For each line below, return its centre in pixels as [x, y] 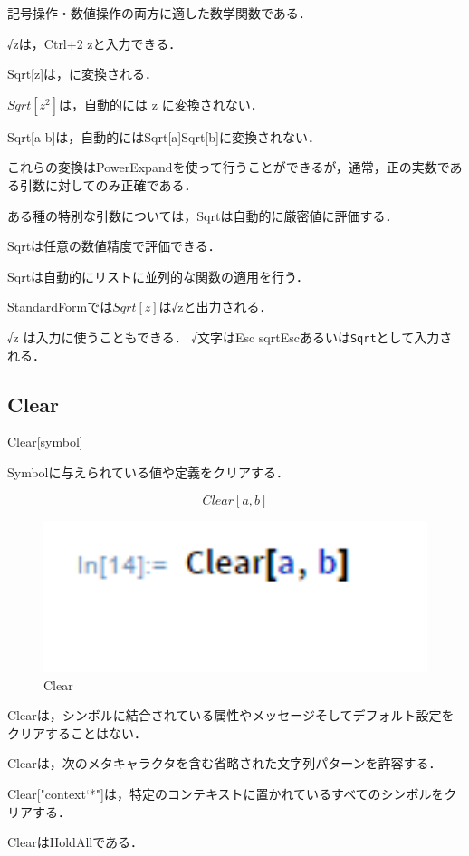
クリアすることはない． [77, 732]
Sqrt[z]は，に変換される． [83, 74]
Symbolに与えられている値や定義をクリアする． [148, 471]
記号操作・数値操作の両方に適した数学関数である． [159, 13]
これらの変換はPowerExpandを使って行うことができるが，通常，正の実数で [229, 167]
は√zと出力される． [215, 307]
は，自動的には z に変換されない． [161, 104]
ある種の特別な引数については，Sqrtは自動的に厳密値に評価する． [203, 215]
